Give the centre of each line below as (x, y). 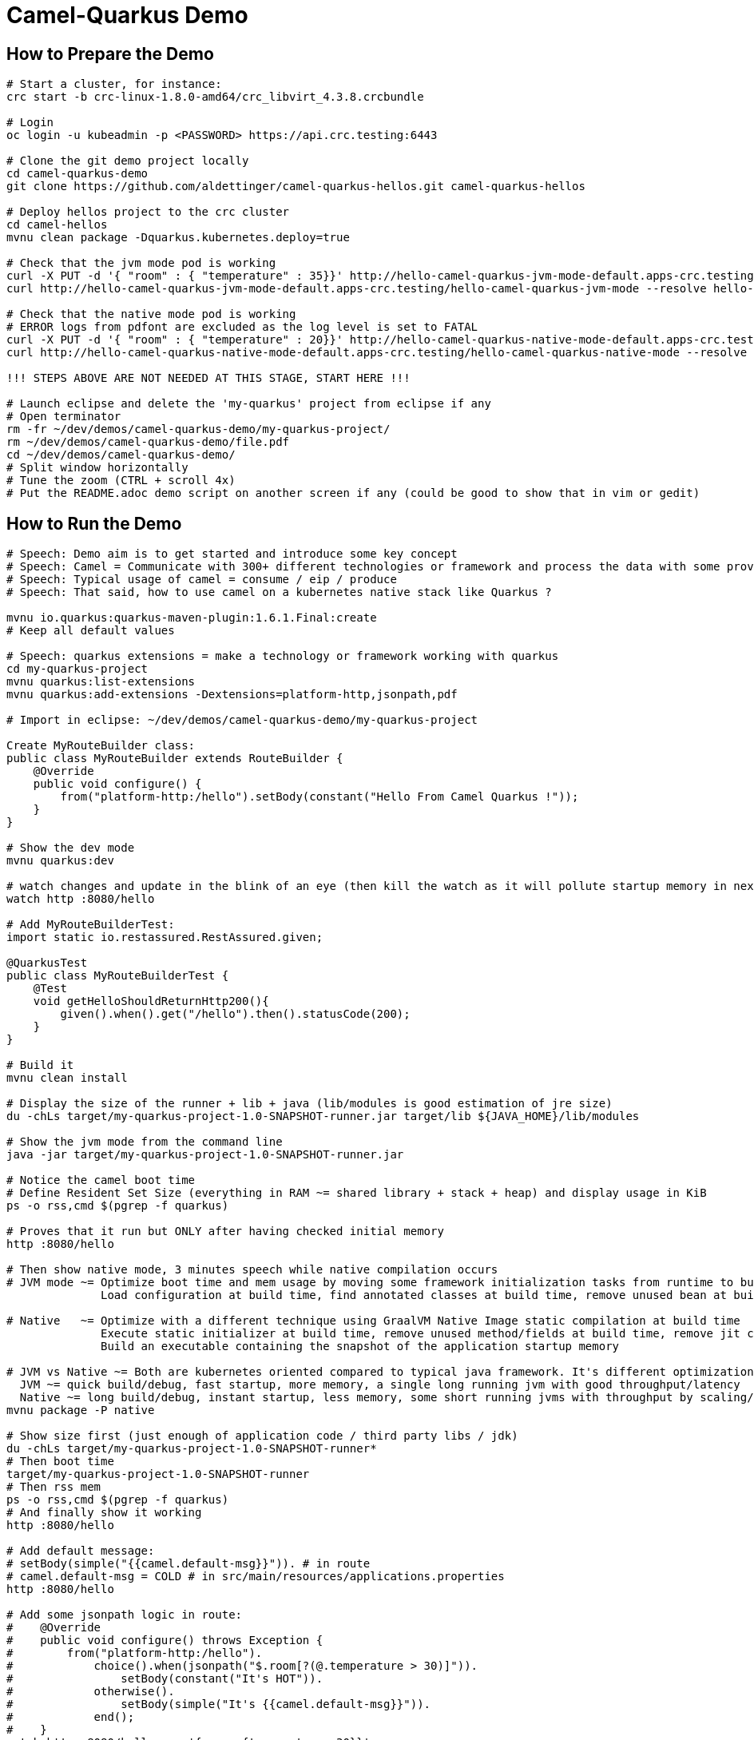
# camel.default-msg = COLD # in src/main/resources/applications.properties (256, 1577)
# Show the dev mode (71, 848)
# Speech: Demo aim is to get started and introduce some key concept (232, 554)
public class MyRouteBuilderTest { (118, 976)
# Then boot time (60, 1462)
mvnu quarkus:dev (60, 861)
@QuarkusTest (47, 963)
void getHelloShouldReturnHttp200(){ (151, 1001)
